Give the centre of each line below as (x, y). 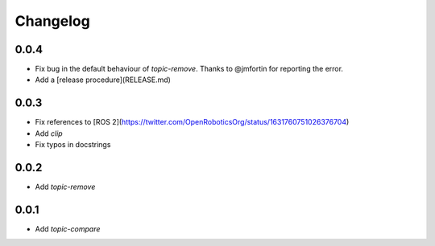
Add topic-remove (65, 187)
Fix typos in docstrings (73, 145)
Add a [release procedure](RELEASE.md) (103, 80)
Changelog (52, 21)
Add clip (49, 133)
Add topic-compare (68, 228)
